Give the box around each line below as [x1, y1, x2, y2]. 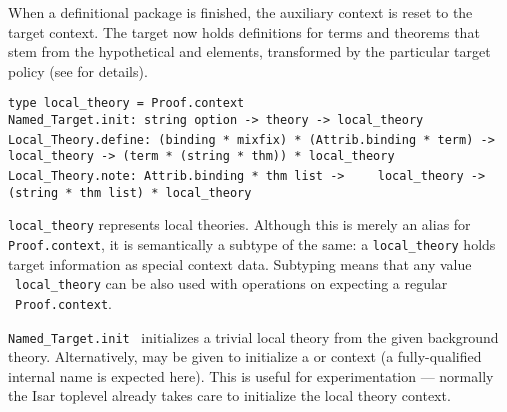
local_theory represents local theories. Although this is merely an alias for [8, 214, 471, 235]
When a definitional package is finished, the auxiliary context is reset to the [8, 2, 473, 22]
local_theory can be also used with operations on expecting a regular [15, 273, 448, 294]
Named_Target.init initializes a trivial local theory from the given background [8, 326, 499, 347]
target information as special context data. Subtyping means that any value [8, 253, 472, 274]
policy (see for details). [8, 60, 148, 81]
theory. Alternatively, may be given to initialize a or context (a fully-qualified [8, 346, 482, 367]
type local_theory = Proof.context [8, 96, 245, 111]
